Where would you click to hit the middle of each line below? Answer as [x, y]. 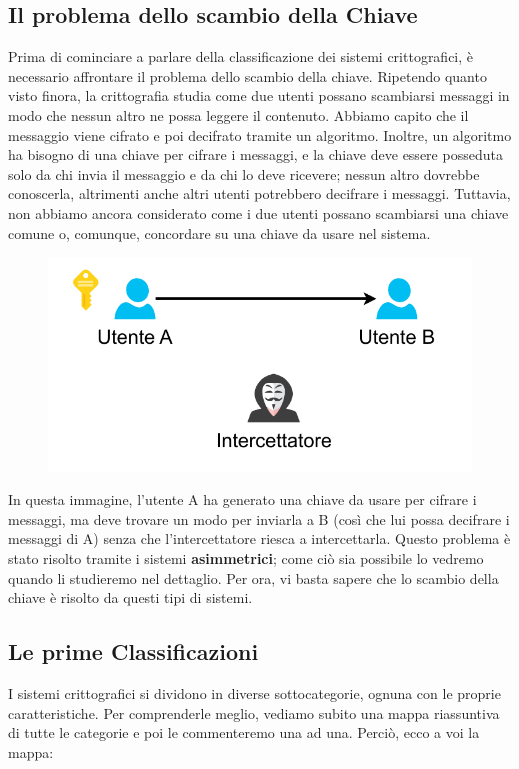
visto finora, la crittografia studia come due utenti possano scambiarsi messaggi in [259, 95]
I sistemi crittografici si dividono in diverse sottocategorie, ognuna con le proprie [254, 692]
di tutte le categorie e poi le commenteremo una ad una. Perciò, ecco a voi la [244, 732]
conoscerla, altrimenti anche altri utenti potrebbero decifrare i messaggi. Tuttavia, [259, 193]
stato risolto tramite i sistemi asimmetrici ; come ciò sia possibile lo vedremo [246, 557]
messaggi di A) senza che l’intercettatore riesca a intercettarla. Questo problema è [259, 538]
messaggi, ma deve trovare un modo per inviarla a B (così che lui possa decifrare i [259, 518]
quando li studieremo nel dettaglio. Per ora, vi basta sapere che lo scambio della [253, 577]
